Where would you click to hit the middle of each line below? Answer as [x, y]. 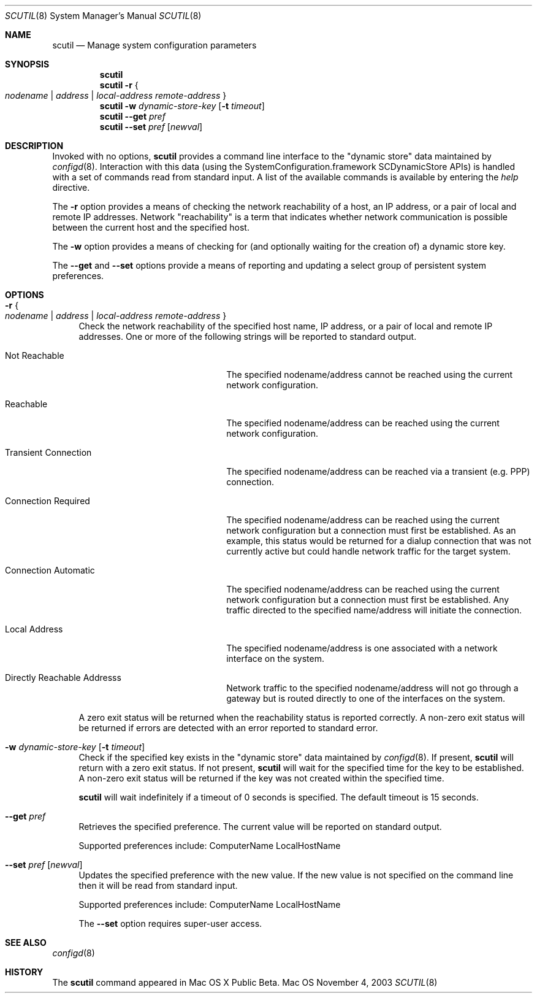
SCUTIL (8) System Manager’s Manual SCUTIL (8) [103, 16]
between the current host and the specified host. [151, 227]
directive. [71, 187]
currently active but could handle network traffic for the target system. [368, 551]
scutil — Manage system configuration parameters [154, 45]
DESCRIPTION [34, 146]
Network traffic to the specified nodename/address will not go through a [372, 688]
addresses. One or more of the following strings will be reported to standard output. [248, 336]
